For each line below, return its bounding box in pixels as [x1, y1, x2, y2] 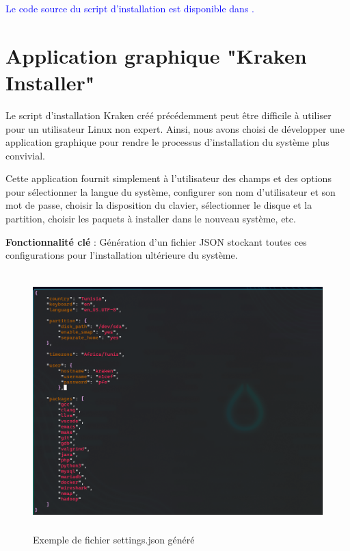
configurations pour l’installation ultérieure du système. [5, 248, 238, 262]
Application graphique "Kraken [5, 41, 307, 69]
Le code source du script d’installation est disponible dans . [5, 1, 254, 15]
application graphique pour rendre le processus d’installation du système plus [5, 135, 329, 149]
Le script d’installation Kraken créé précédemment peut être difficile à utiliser [5, 107, 332, 122]
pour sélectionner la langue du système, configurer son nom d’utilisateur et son [5, 184, 336, 198]
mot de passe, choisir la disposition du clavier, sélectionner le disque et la [5, 198, 312, 212]
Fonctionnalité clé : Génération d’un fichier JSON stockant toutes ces [5, 234, 307, 248]
